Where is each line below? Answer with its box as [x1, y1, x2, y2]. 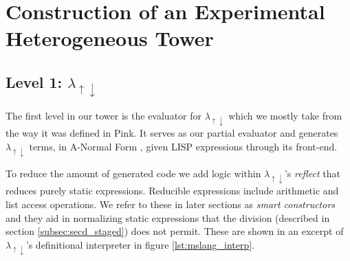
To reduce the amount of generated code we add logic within [6, 166, 261, 181]
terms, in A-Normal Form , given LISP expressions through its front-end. [29, 139, 338, 153]
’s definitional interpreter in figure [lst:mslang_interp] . [25, 237, 255, 251]
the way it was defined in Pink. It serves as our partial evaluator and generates [6, 126, 338, 140]
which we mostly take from [228, 109, 342, 123]
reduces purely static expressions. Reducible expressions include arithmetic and [6, 183, 339, 198]
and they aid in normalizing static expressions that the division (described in [6, 210, 330, 225]
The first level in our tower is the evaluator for [6, 109, 201, 123]
